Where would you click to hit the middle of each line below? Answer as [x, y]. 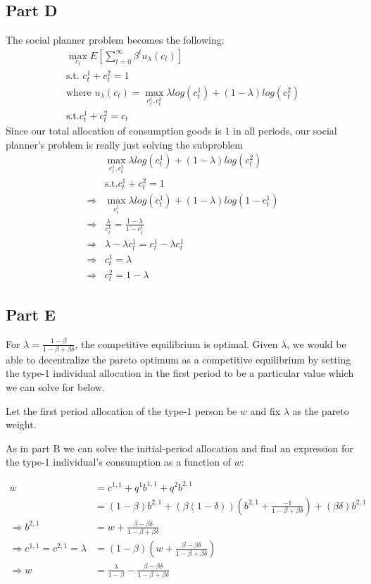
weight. [21, 424]
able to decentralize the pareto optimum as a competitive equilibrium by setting [178, 359]
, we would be [316, 343]
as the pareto [321, 410]
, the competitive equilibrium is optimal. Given [176, 343]
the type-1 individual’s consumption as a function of [118, 462]
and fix [265, 410]
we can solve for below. [55, 387]
